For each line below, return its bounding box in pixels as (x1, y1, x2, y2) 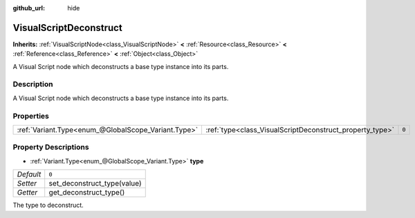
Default (17, 170, 41, 179)
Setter (17, 179, 37, 188)
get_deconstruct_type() (48, 188, 125, 197)
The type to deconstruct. (12, 201, 84, 210)
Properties (12, 111, 50, 121)
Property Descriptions (12, 142, 89, 152)
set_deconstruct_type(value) (48, 179, 142, 188)
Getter (17, 188, 38, 197)
